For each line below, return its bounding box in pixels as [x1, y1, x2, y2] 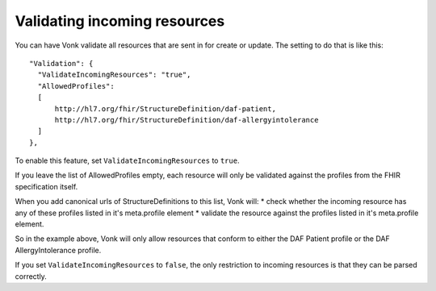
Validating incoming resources [15, 12, 225, 30]
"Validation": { [29, 59, 94, 68]
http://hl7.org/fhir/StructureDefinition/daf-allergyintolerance [54, 115, 319, 124]
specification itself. [15, 181, 78, 191]
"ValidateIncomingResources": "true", [37, 70, 191, 80]
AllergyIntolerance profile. [15, 245, 102, 255]
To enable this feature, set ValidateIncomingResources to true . [15, 156, 240, 165]
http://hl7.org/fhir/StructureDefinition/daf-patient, [54, 104, 276, 113]
